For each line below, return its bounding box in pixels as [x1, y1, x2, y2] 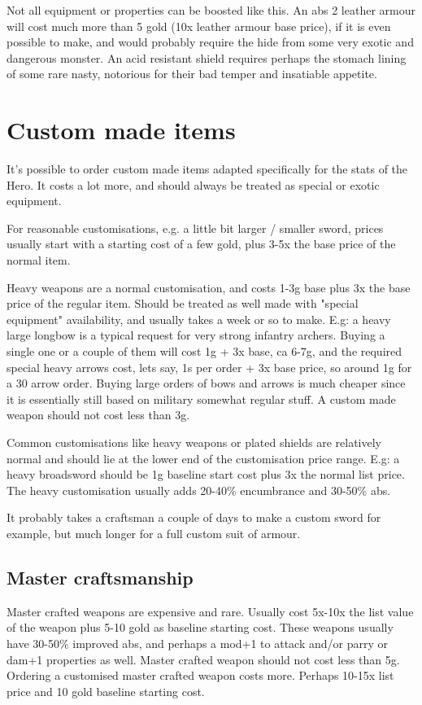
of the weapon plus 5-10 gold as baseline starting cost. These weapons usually [7, 619, 394, 636]
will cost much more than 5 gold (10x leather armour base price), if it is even [7, 17, 391, 34]
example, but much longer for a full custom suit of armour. [7, 524, 301, 541]
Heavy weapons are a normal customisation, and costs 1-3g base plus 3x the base [7, 278, 411, 296]
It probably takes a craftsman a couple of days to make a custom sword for [7, 509, 381, 526]
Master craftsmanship [7, 564, 194, 589]
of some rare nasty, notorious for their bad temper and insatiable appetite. [7, 65, 377, 82]
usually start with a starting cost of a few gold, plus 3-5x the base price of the [7, 235, 396, 252]
